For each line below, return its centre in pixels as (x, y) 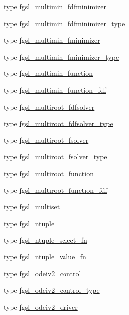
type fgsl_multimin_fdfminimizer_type (64, 23)
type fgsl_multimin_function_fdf (55, 90)
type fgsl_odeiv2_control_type (52, 290)
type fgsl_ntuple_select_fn (46, 240)
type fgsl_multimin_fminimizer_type (62, 56)
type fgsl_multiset (32, 207)
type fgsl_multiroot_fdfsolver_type (59, 123)
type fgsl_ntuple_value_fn (45, 256)
